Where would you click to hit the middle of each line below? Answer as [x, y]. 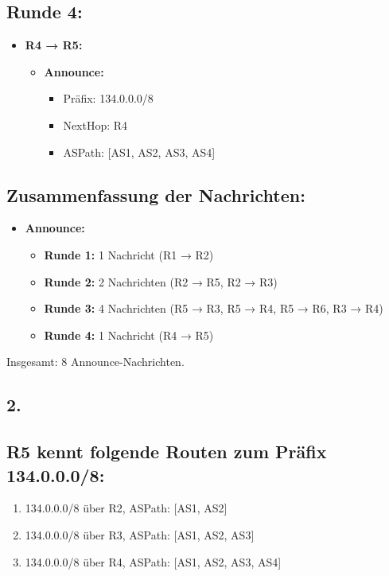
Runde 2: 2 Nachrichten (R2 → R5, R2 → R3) [161, 281]
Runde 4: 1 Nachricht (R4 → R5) [129, 335]
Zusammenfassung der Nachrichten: [156, 195]
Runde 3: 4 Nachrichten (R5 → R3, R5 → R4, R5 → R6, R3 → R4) [214, 308]
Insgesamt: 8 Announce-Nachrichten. [95, 362]
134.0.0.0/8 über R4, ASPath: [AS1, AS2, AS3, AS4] [153, 561]
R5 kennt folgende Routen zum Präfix [167, 451]
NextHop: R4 [95, 125]
